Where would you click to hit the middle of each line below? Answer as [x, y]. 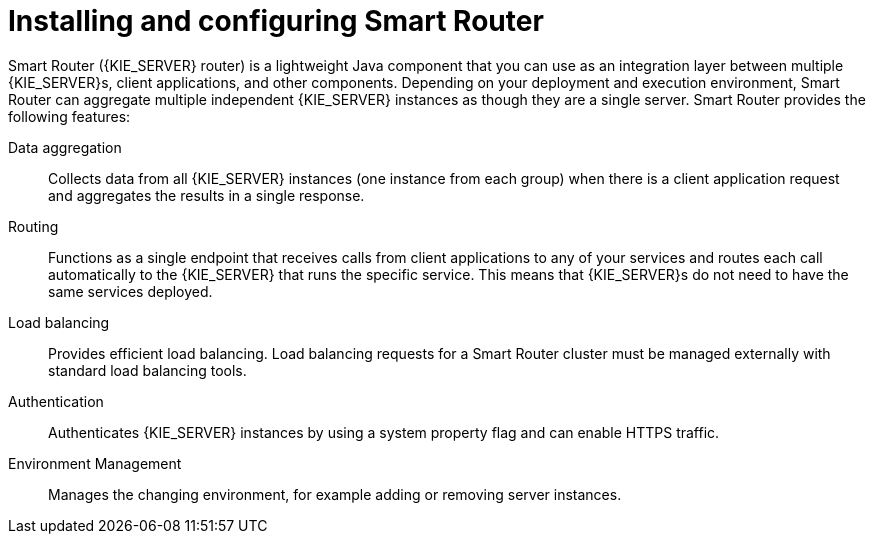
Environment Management [95, 463]
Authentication [56, 401]
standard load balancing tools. [147, 370]
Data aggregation [65, 147]
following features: [69, 116]
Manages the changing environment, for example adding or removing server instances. [335, 494]
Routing [33, 226]
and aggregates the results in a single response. [206, 195]
